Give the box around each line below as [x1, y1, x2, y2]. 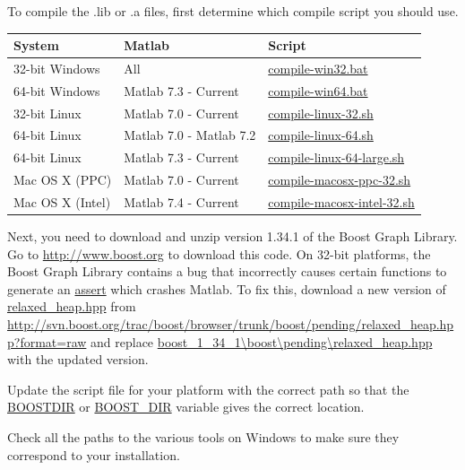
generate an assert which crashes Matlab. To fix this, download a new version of [7, 279, 446, 298]
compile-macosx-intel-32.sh [268, 193, 415, 211]
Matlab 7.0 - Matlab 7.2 [124, 126, 256, 144]
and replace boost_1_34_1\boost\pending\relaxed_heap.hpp [90, 332, 433, 351]
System [13, 36, 59, 55]
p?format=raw [7, 332, 87, 351]
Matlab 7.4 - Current [124, 193, 239, 211]
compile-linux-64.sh [268, 126, 374, 144]
